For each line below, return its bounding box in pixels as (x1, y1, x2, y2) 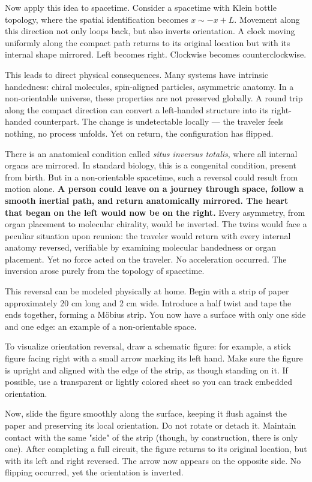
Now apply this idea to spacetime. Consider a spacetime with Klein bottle (5, 1, 277, 13)
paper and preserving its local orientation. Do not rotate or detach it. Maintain (5, 419, 296, 431)
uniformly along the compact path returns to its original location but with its (5, 36, 290, 49)
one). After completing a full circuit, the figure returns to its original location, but (5, 442, 307, 455)
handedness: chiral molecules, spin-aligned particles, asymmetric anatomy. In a (5, 80, 294, 92)
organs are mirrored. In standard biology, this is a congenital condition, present (5, 159, 297, 171)
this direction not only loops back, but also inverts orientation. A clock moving (5, 25, 295, 37)
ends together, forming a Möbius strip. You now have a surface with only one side (5, 308, 306, 321)
